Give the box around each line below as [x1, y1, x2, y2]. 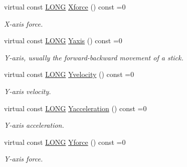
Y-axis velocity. [4, 86, 51, 96]
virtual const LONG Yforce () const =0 [4, 136, 126, 147]
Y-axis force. [4, 153, 43, 164]
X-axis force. [4, 18, 43, 29]
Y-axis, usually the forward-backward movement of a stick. [4, 52, 183, 62]
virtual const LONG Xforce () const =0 [4, 2, 126, 12]
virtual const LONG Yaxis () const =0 [4, 35, 122, 46]
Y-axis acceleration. [4, 120, 64, 130]
